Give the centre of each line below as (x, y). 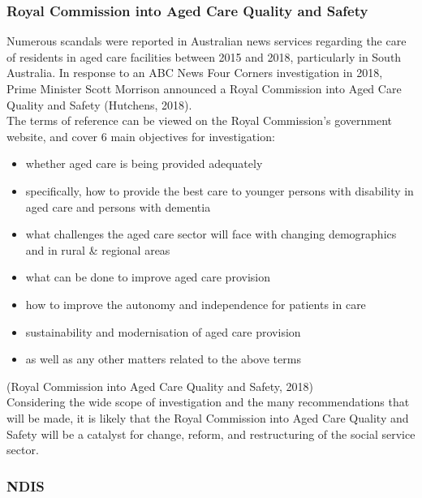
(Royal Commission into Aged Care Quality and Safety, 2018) (160, 386)
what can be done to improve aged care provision (148, 277)
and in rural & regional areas (98, 249)
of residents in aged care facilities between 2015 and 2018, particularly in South (204, 56)
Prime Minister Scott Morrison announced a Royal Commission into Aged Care (204, 88)
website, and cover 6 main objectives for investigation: (141, 136)
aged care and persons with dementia (118, 206)
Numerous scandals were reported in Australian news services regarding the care (207, 41)
